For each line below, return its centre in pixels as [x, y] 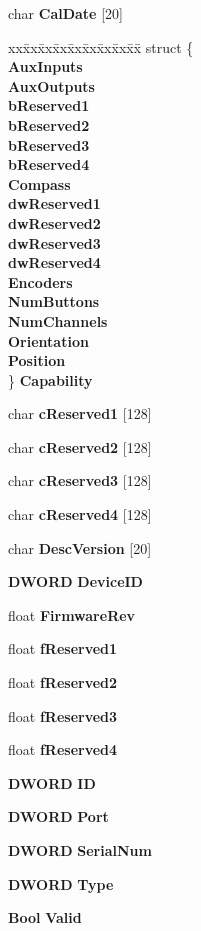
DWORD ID [52, 782]
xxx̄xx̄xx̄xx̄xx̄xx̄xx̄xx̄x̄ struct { [101, 46]
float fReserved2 [63, 682]
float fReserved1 [63, 648]
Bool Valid [45, 917]
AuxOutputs [51, 85]
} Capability [50, 379]
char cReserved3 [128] [80, 480]
